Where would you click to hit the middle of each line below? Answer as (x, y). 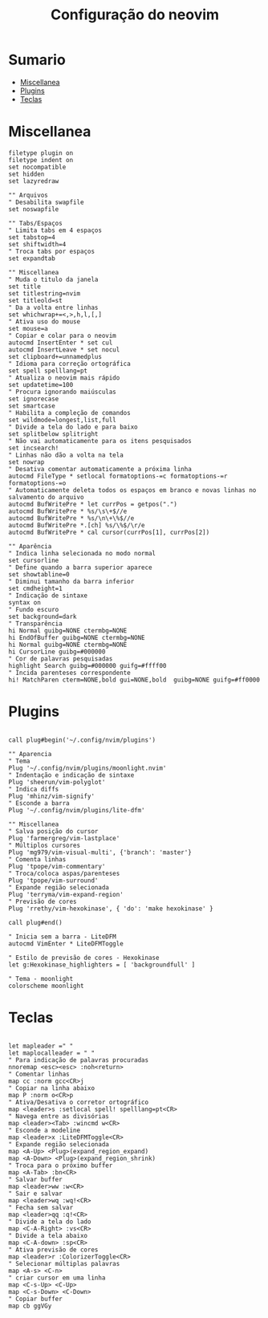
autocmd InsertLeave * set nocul (64, 350)
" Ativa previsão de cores (53, 1250)
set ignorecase (34, 399)
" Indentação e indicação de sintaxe (71, 775)
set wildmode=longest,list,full (62, 420)
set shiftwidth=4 (37, 244)
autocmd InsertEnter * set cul (61, 343)
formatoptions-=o (37, 483)
